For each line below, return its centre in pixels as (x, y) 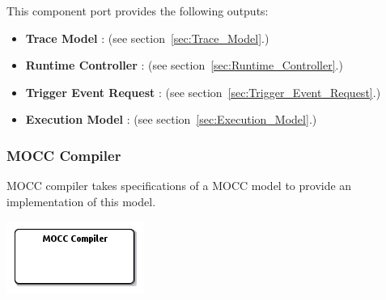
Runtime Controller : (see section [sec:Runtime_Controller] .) (184, 65)
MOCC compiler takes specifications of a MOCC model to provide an (179, 186)
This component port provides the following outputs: (138, 11)
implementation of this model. (81, 201)
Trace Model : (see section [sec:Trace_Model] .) (147, 38)
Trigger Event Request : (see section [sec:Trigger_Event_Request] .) (203, 92)
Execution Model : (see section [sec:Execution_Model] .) (171, 119)
